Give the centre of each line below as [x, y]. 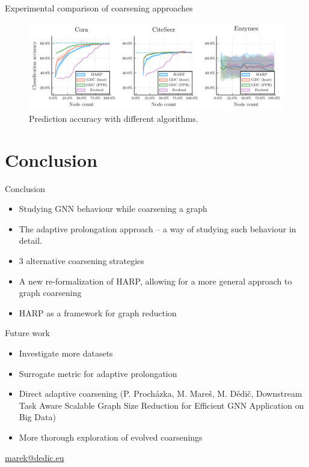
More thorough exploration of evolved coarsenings [111, 437]
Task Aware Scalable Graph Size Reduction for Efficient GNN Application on [161, 405]
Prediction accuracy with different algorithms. [114, 118]
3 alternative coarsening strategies [81, 261]
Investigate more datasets [66, 353]
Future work [27, 333]
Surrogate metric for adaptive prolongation [98, 373]
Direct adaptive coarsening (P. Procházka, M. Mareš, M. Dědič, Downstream [161, 393]
